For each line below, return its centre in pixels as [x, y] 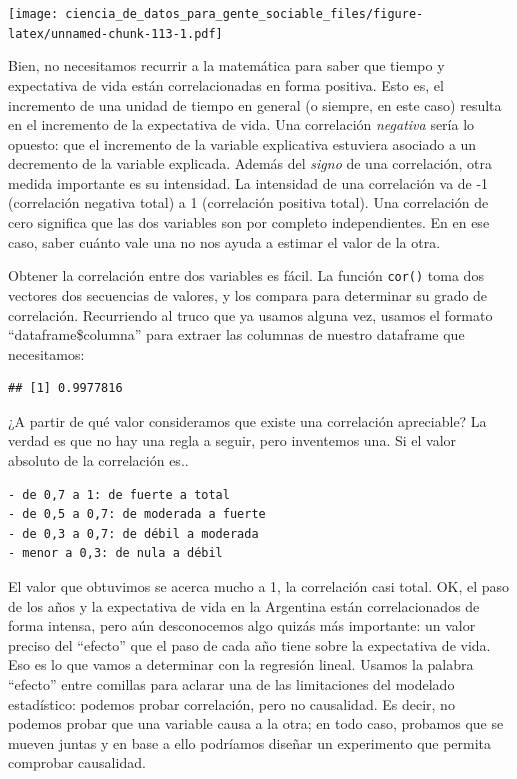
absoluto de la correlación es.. [98, 460]
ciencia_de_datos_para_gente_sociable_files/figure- [244, 14]
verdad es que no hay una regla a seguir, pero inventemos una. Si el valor [232, 440]
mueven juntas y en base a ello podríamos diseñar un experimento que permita [250, 742]
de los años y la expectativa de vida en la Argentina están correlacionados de [244, 605]
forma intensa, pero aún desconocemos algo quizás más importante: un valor [242, 625]
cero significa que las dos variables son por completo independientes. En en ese [249, 222]
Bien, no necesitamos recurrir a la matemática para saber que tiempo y [226, 65]
